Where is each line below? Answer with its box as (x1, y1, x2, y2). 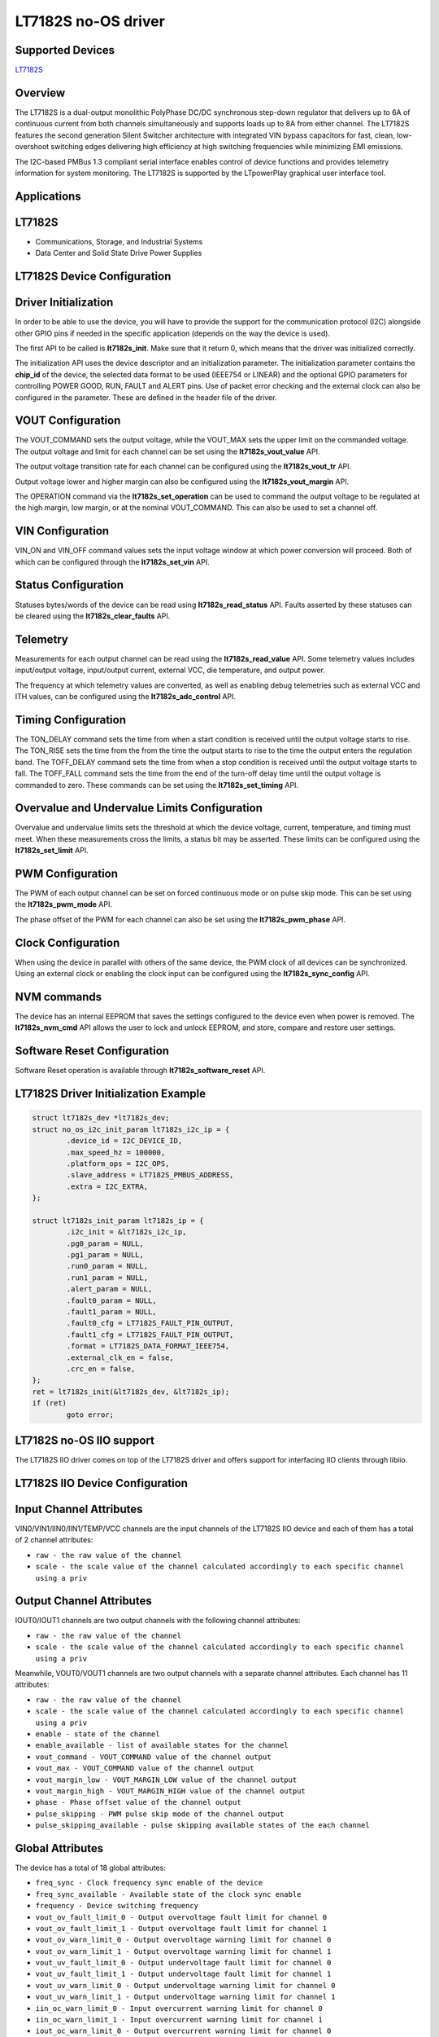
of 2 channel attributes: (15, 1535, 93, 1545)
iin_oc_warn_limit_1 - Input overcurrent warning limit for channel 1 (35, 2015, 323, 2025)
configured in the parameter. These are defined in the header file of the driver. (15, 392, 277, 403)
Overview (15, 86, 66, 99)
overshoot (15, 142, 50, 152)
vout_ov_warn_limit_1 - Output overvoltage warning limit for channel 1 (35, 1947, 332, 1956)
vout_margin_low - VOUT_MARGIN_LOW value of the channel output (35, 1775, 298, 1784)
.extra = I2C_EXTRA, (66, 1181, 149, 1191)
